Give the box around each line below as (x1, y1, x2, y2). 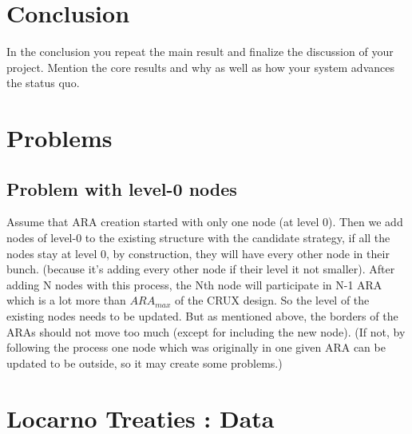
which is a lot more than (6, 292, 126, 309)
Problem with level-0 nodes (6, 176, 237, 201)
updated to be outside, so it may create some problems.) (6, 354, 283, 371)
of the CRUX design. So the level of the (174, 292, 370, 309)
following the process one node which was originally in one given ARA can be (6, 339, 386, 356)
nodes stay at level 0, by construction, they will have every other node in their (6, 245, 390, 261)
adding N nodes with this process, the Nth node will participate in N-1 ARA (6, 276, 382, 293)
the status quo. (6, 74, 80, 91)
